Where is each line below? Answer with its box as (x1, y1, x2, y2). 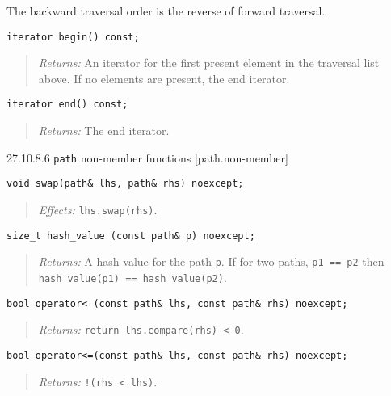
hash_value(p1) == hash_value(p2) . (38, 268, 227, 285)
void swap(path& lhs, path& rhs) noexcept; (6, 178, 244, 190)
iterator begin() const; (6, 31, 140, 43)
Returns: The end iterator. (38, 122, 170, 139)
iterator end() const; (6, 99, 128, 111)
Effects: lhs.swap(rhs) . (38, 201, 158, 217)
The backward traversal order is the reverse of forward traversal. (6, 2, 326, 19)
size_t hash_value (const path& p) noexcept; (6, 230, 255, 242)
